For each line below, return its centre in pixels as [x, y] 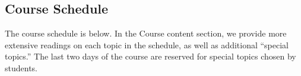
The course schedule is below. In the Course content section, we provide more [146, 33]
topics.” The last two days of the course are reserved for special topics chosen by [150, 56]
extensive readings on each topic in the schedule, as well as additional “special [147, 44]
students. [21, 67]
